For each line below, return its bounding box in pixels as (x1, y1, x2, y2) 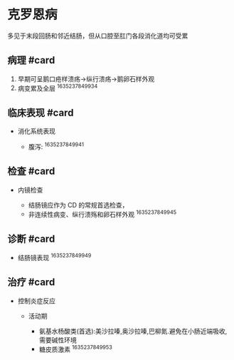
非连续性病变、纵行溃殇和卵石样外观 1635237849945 (28, 208, 176, 218)
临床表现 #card (7, 106, 74, 118)
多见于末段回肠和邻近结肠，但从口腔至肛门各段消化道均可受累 (7, 31, 188, 40)
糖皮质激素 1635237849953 (38, 344, 112, 354)
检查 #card (7, 165, 55, 178)
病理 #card (7, 54, 55, 66)
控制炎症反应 (17, 297, 55, 305)
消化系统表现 (17, 127, 55, 135)
